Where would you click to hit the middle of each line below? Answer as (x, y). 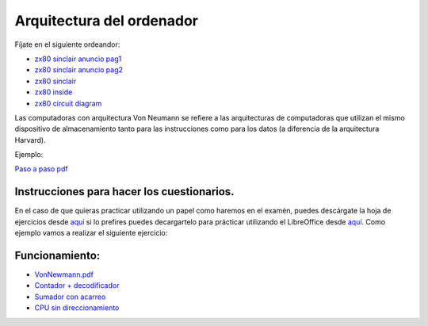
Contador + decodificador (77, 286)
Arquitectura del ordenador (106, 21)
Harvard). (31, 140)
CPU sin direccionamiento (77, 308)
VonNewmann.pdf (64, 274)
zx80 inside (53, 92)
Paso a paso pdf (41, 169)
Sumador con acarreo (70, 297)
